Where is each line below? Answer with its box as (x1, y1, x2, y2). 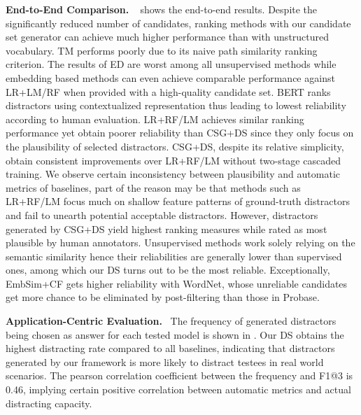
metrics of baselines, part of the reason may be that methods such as (6, 180, 301, 195)
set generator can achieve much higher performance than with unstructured (6, 29, 330, 44)
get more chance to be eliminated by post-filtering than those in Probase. (6, 290, 320, 304)
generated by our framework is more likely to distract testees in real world (6, 354, 324, 369)
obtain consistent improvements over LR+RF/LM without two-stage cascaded (6, 153, 341, 167)
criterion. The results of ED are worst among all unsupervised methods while (6, 57, 337, 71)
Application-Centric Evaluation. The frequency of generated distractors (6, 314, 337, 328)
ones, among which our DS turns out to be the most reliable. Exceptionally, (6, 262, 330, 277)
